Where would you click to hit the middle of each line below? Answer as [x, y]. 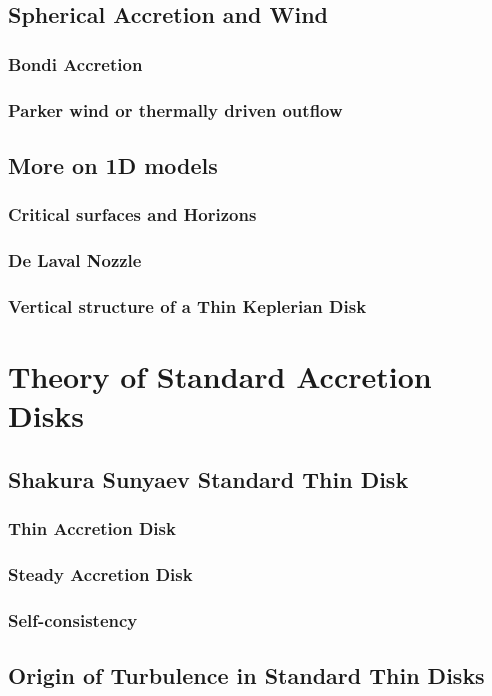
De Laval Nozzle [75, 260]
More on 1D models [113, 164]
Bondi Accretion [75, 63]
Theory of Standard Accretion [220, 375]
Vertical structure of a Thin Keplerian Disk [187, 305]
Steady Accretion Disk [100, 573]
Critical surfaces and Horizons [132, 214]
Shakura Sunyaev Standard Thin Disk [208, 478]
